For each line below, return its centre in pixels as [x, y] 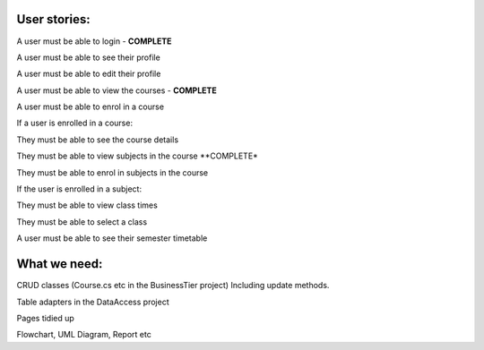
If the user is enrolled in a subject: [79, 189]
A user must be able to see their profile [88, 57]
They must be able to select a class [82, 222]
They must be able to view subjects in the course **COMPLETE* [138, 156]
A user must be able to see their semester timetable [112, 238]
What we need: [60, 264]
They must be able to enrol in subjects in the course [112, 172]
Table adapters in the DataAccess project [93, 302]
